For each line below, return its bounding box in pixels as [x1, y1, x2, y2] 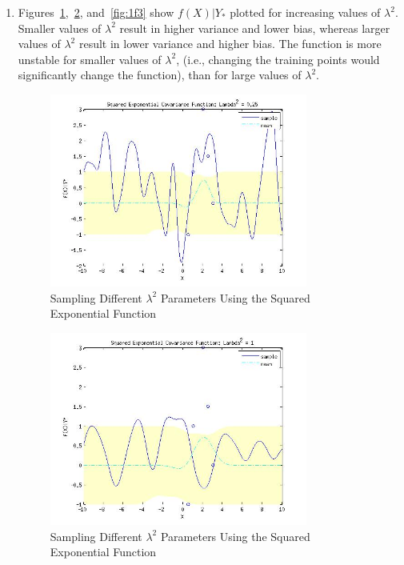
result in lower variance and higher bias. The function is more [78, 35, 382, 52]
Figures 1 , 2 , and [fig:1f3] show [18, 4, 174, 20]
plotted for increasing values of [230, 4, 381, 20]
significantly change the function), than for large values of [18, 66, 302, 83]
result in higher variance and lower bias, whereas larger [119, 19, 390, 36]
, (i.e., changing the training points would [176, 50, 380, 67]
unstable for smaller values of [18, 50, 162, 67]
